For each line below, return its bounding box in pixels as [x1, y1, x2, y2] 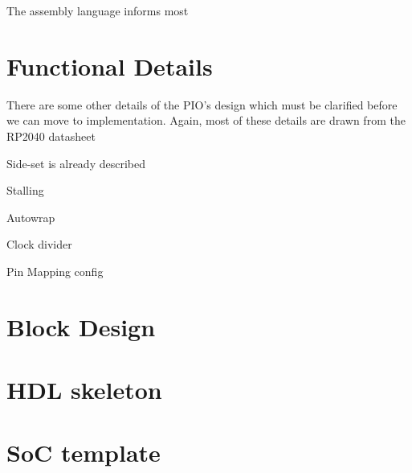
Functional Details [6, 49, 213, 82]
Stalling [6, 182, 44, 199]
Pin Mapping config [6, 262, 104, 279]
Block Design [6, 310, 156, 343]
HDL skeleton [6, 373, 162, 406]
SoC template [6, 436, 161, 469]
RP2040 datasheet [6, 127, 96, 144]
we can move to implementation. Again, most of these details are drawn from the [6, 112, 406, 129]
